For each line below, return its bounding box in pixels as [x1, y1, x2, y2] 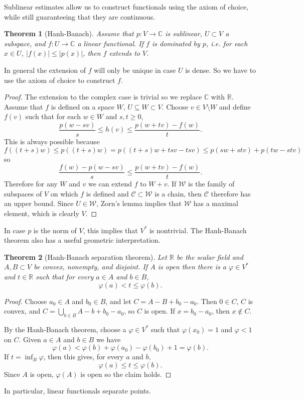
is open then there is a [158, 261, 226, 272]
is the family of [188, 178, 235, 189]
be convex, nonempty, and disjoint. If [34, 261, 148, 272]
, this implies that [83, 225, 138, 235]
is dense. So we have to [185, 64, 256, 75]
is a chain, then [155, 188, 202, 198]
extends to [109, 48, 140, 58]
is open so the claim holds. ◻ [80, 368, 172, 379]
